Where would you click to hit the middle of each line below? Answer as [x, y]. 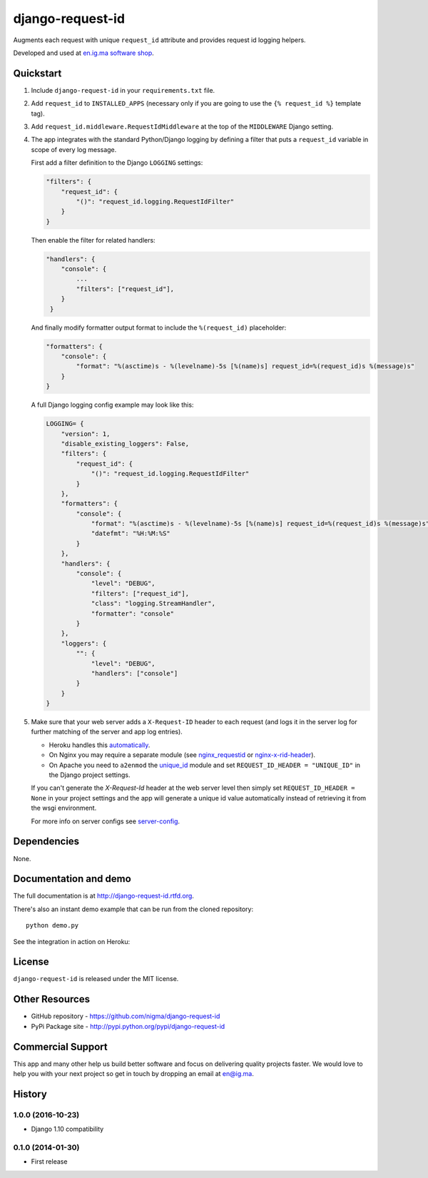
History [30, 1094]
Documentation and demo [72, 879]
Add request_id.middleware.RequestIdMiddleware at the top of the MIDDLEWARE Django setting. [182, 127]
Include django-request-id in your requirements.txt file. [123, 90]
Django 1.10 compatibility [67, 1129]
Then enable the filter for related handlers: [93, 240]
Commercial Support [61, 1046]
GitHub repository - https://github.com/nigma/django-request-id [126, 1016]
